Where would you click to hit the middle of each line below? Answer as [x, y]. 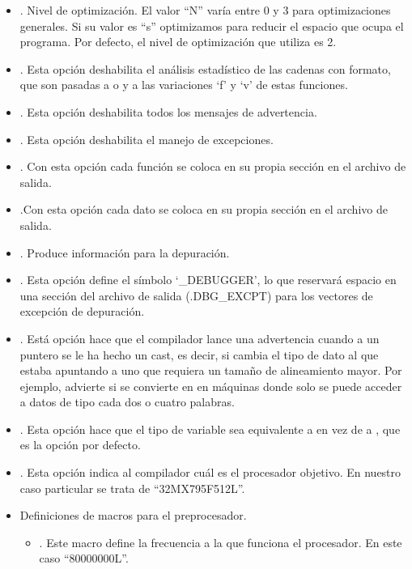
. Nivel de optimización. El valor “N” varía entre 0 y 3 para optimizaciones [205, 10]
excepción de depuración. [82, 311]
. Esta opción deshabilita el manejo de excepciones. [147, 139]
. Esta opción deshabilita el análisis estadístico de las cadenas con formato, [205, 68]
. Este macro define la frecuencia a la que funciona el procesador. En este [221, 542]
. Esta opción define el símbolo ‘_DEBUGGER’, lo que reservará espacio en [208, 280]
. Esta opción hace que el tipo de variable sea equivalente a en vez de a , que [210, 429]
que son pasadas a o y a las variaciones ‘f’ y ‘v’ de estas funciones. [184, 85]
